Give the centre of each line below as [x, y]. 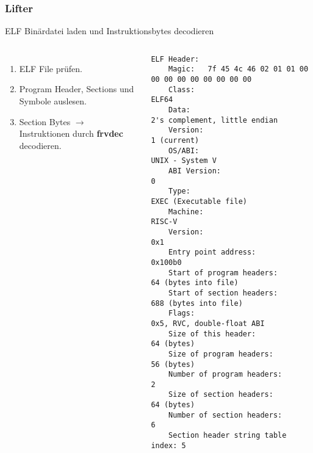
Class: [182, 89]
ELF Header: [175, 59]
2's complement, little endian [214, 120]
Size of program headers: [221, 354]
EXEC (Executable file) [199, 201]
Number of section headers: [225, 415]
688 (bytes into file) [197, 303]
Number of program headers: [225, 375]
